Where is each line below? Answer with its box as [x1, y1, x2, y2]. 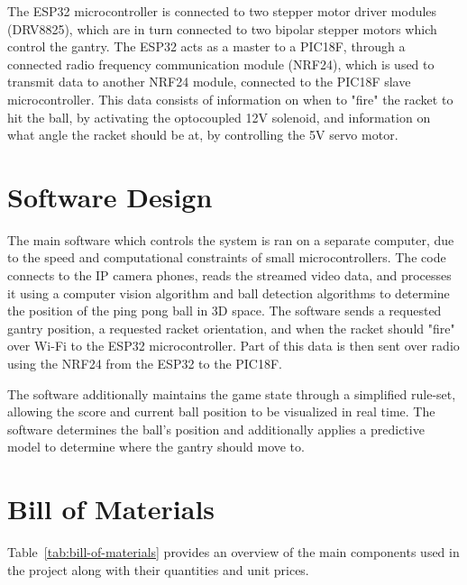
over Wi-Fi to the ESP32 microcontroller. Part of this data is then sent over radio [7, 336, 460, 355]
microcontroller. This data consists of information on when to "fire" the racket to [7, 89, 453, 108]
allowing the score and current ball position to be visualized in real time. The [7, 402, 435, 421]
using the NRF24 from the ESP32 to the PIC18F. [7, 354, 283, 373]
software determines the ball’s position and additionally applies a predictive [7, 419, 425, 438]
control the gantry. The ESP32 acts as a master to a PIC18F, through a [7, 37, 406, 56]
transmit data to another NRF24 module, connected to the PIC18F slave [7, 72, 411, 91]
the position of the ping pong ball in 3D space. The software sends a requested [7, 301, 442, 320]
